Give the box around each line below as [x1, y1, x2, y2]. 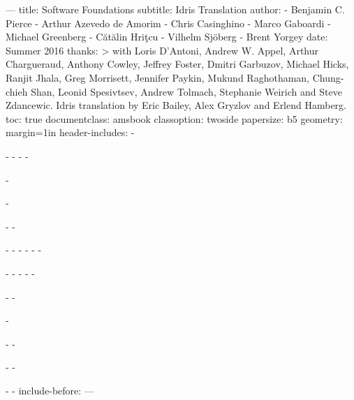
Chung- [312, 70, 344, 84]
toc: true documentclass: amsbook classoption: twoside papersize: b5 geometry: [6, 111, 343, 126]
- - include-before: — [6, 383, 94, 397]
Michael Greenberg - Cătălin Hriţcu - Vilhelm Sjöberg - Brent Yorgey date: [6, 29, 328, 44]
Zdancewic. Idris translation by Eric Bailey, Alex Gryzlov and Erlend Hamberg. [6, 98, 346, 112]
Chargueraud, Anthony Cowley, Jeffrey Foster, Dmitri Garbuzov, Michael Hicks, [6, 57, 349, 71]
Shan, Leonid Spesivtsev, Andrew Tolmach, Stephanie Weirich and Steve [31, 84, 342, 98]
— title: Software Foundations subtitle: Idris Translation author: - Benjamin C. [6, 2, 345, 16]
